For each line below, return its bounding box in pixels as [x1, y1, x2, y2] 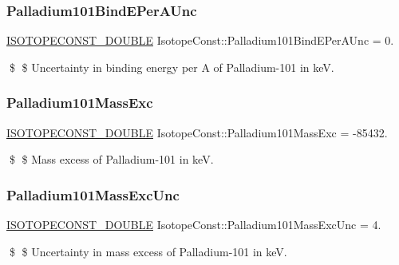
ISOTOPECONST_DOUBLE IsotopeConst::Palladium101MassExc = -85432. [6, 124, 388, 140]
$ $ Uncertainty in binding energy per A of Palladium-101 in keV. [9, 58, 334, 75]
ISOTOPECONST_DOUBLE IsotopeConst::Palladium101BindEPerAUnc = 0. [6, 32, 394, 49]
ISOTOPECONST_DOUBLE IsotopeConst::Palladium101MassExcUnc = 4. [6, 216, 381, 233]
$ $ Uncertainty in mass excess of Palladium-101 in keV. [9, 243, 287, 259]
